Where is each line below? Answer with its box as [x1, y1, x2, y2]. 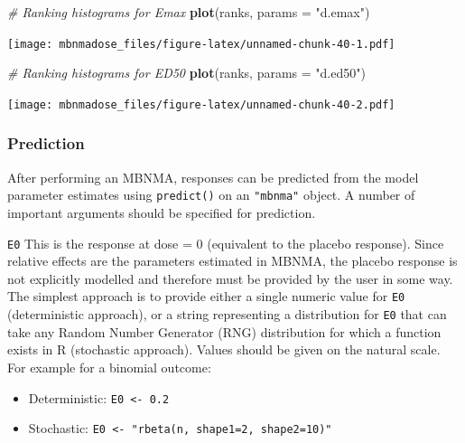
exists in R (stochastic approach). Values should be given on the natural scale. [7, 340, 441, 359]
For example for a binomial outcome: [7, 357, 211, 376]
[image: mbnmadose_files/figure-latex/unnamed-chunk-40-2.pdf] [7, 98, 395, 111]
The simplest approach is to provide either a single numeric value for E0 [7, 287, 405, 306]
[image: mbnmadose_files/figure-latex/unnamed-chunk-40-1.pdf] [7, 37, 395, 51]
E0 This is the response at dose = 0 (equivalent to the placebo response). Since [7, 233, 444, 252]
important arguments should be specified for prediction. [7, 203, 316, 221]
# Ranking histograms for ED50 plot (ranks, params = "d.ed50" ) [7, 63, 366, 82]
